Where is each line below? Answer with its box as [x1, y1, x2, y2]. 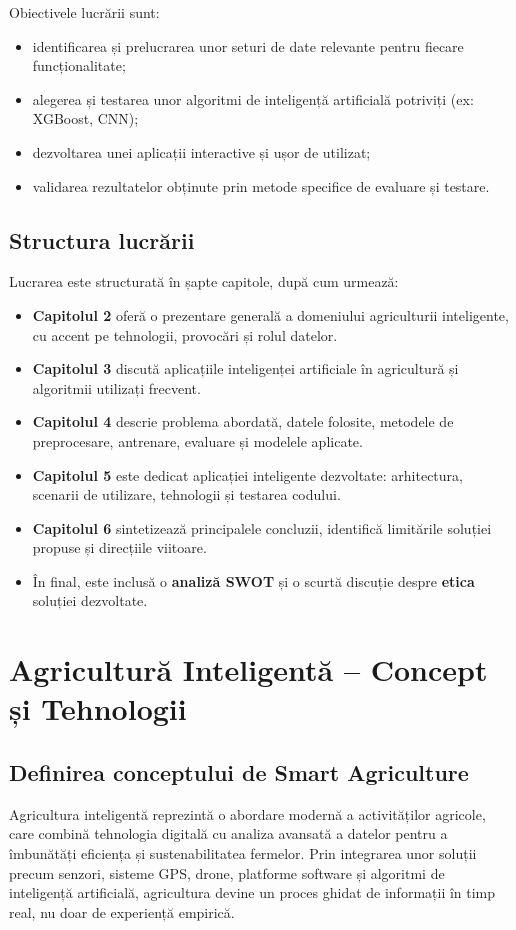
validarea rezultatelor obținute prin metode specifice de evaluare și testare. [32, 175, 490, 196]
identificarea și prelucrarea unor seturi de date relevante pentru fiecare [32, 35, 464, 56]
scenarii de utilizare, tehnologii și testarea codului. [32, 484, 341, 505]
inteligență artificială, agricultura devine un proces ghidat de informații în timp [9, 882, 496, 903]
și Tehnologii [9, 688, 187, 729]
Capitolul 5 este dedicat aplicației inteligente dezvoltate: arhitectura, [32, 464, 463, 485]
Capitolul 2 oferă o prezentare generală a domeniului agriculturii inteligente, [32, 304, 509, 325]
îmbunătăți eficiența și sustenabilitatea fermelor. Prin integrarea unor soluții [9, 843, 477, 864]
